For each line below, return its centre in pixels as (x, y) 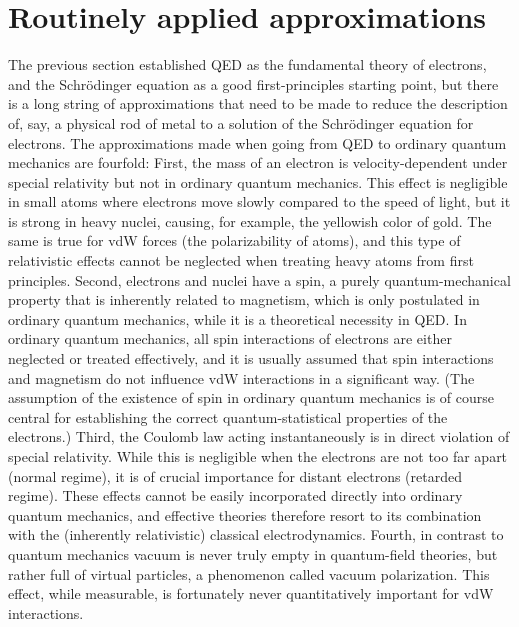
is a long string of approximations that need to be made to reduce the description (258, 103)
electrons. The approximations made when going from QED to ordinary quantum (257, 142)
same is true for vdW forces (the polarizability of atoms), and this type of (234, 240)
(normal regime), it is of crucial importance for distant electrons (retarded (235, 475)
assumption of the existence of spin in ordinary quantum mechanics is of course (251, 397)
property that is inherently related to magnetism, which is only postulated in (244, 299)
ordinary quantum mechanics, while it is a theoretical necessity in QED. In (237, 318)
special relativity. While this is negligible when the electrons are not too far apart (258, 456)
